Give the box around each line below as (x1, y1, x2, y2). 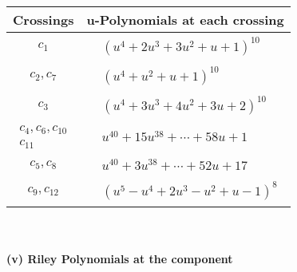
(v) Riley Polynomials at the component (6, 250, 233, 267)
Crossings (13, 10, 74, 29)
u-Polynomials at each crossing (86, 10, 284, 29)
